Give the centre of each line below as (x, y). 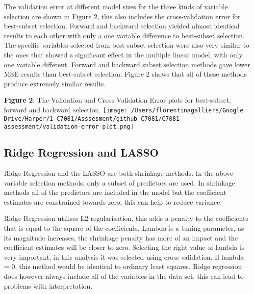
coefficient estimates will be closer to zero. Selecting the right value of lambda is (124, 247)
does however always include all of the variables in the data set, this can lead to (124, 276)
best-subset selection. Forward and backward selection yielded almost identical (122, 26)
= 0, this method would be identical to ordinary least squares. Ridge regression (123, 266)
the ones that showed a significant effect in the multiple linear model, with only (123, 54)
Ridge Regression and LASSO (81, 152)
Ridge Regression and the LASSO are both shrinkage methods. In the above (119, 173)
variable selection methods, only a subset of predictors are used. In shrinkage (120, 182)
